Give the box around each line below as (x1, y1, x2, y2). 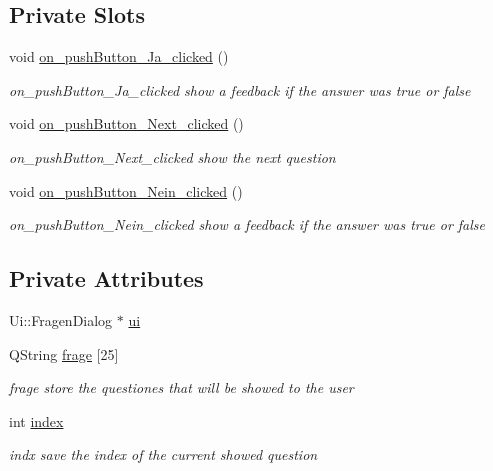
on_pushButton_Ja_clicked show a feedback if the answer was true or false (9, 79, 471, 100)
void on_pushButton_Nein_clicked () (9, 180, 243, 201)
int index (9, 410, 64, 431)
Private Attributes (9, 263, 204, 294)
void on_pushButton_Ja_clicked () (9, 46, 229, 67)
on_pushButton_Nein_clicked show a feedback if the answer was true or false (9, 214, 486, 235)
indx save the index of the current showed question (9, 444, 318, 465)
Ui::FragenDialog (9, 309, 113, 330)
